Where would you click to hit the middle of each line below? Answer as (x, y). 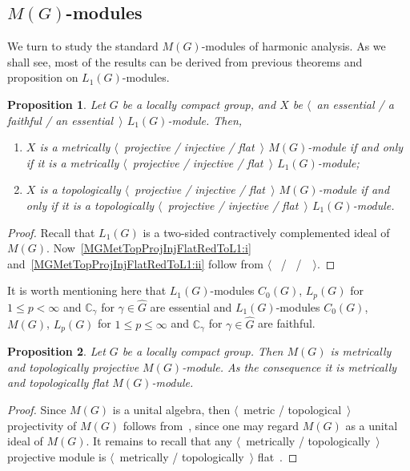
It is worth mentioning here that (87, 290)
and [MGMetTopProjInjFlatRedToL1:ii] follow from (135, 263)
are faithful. (287, 323)
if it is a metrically (72, 162)
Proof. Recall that (51, 232)
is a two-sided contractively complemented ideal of (266, 232)
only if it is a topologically (90, 205)
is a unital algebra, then (171, 409)
